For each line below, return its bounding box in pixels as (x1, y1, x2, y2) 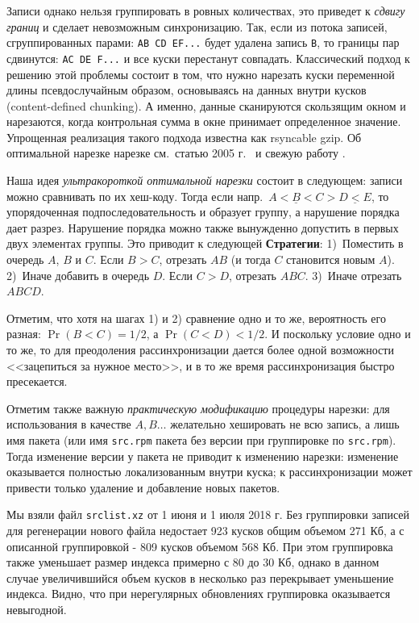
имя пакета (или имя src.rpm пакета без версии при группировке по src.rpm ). (6, 431, 396, 448)
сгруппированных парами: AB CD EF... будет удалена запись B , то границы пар (6, 34, 400, 51)
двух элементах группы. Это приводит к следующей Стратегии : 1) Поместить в (6, 235, 404, 252)
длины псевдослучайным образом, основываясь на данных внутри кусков (6, 82, 367, 98)
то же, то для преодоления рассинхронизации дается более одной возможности (6, 341, 394, 357)
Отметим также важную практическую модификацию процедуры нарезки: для (6, 399, 390, 416)
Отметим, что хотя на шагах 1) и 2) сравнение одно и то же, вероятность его (6, 309, 386, 326)
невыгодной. (6, 601, 67, 618)
